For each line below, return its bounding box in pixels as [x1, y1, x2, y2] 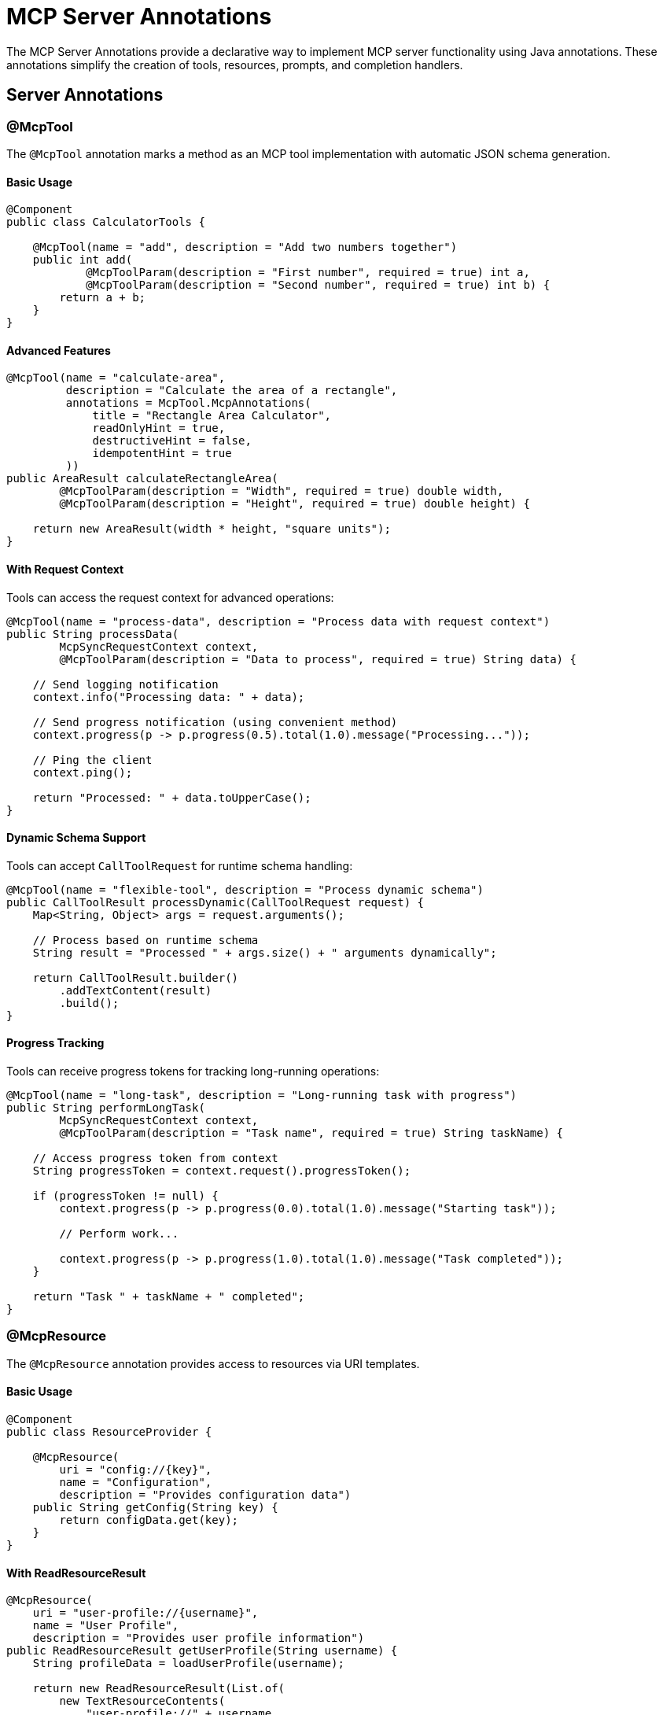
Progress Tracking [6, 1036, 105, 1050]
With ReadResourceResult [6, 1566, 146, 1580]
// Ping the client [32, 753, 153, 766]
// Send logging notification [32, 677, 219, 691]
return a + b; [59, 291, 146, 304]
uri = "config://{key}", [59, 1463, 212, 1477]
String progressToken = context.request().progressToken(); [32, 1164, 411, 1178]
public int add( [32, 253, 133, 267]
